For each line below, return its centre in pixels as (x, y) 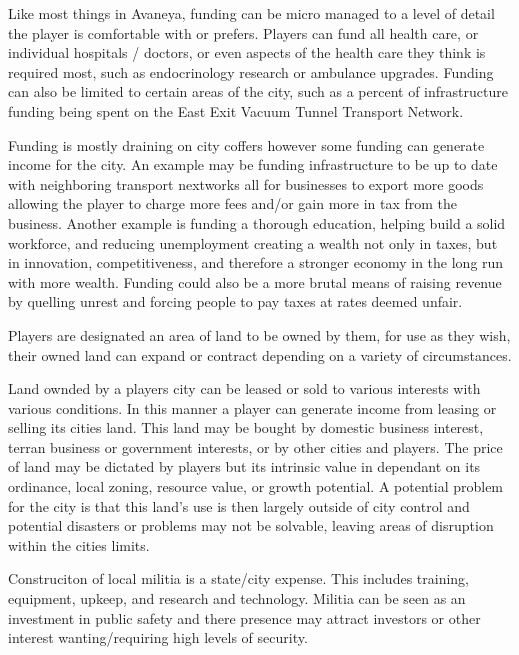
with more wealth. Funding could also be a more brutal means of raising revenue (255, 281)
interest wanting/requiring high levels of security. (158, 637)
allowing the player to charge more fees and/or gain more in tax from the (233, 203)
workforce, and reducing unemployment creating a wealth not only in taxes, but (253, 242)
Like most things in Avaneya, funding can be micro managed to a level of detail (251, 13)
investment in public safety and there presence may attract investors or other (244, 617)
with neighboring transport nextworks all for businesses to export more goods (246, 183)
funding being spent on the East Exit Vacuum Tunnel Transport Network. (236, 110)
